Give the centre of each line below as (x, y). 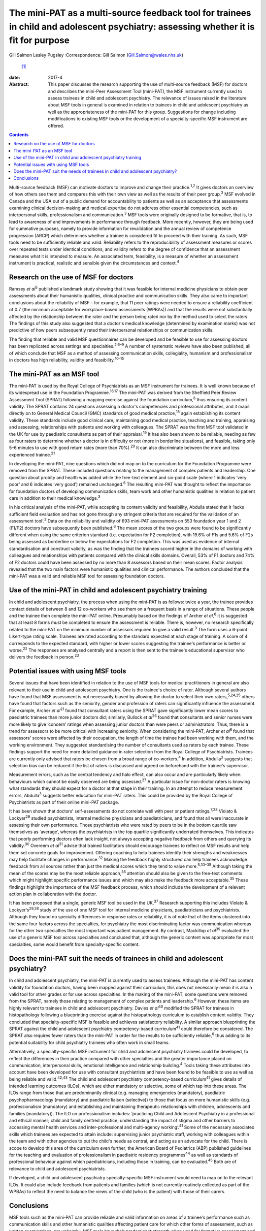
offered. (56, 126)
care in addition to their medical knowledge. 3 (55, 498)
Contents (19, 135)
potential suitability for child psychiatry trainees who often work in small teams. (89, 1042)
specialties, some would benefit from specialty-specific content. (74, 944)
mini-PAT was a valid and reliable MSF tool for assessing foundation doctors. (87, 576)
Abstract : (19, 84)
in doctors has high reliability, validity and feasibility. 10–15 (66, 359)
